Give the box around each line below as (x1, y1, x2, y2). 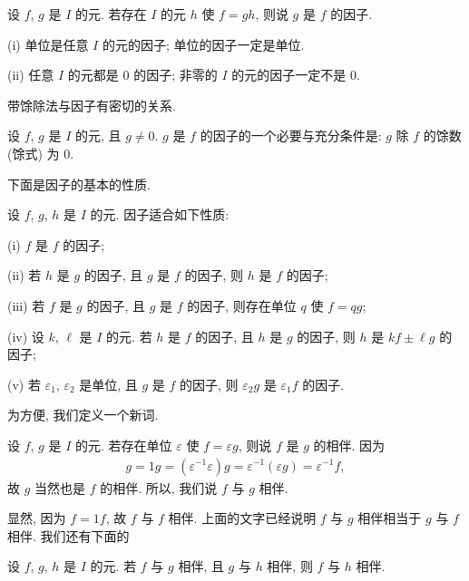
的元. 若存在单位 (74, 435, 172, 454)
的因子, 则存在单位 (187, 295, 297, 315)
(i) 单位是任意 (7, 34, 89, 53)
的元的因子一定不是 (231, 65, 347, 84)
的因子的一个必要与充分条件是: (200, 126, 382, 145)
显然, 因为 (7, 508, 66, 528)
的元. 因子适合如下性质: (90, 205, 230, 224)
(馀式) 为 (7, 143, 60, 162)
